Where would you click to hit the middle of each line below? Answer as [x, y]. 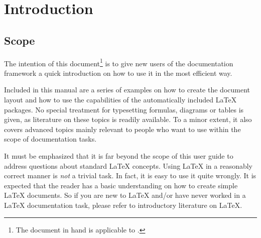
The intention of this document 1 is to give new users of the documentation [119, 62]
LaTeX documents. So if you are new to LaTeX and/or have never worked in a [125, 195]
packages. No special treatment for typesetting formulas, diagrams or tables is [124, 109]
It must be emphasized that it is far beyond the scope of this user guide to [119, 155]
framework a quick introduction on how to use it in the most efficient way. [118, 73]
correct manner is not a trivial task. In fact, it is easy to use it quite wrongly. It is [130, 175]
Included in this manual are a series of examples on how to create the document [127, 90]
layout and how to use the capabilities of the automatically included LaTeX [120, 100]
